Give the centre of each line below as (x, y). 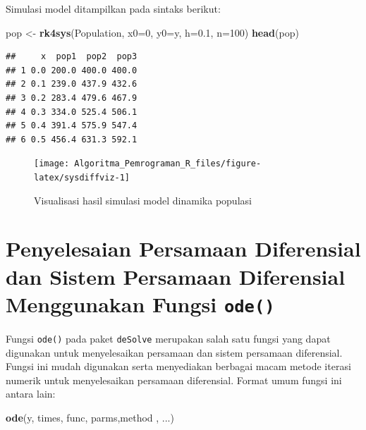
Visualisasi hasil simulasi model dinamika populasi (143, 200)
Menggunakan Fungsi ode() (140, 303)
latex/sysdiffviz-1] (82, 178)
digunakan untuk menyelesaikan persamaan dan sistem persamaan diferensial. (174, 352)
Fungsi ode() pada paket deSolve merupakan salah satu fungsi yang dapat (168, 338)
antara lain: (31, 394)
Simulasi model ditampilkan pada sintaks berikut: (113, 8)
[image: (52, 164)
